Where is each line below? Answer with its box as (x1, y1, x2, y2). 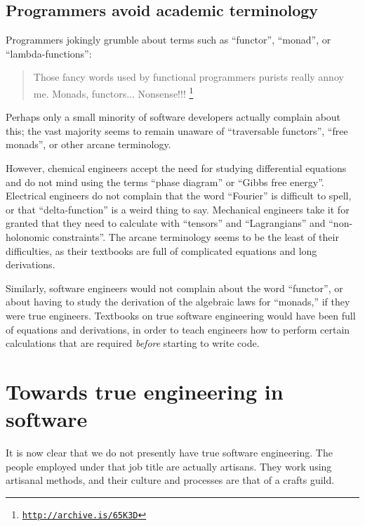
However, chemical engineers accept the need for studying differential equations (6, 161, 347, 176)
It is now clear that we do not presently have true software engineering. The (6, 445, 333, 460)
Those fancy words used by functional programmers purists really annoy (33, 70, 344, 84)
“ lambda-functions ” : (6, 46, 92, 60)
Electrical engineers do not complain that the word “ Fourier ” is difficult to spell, (6, 188, 352, 203)
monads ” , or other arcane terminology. (6, 137, 171, 152)
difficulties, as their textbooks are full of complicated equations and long (6, 243, 317, 258)
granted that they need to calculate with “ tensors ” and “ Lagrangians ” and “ (6, 216, 333, 230)
